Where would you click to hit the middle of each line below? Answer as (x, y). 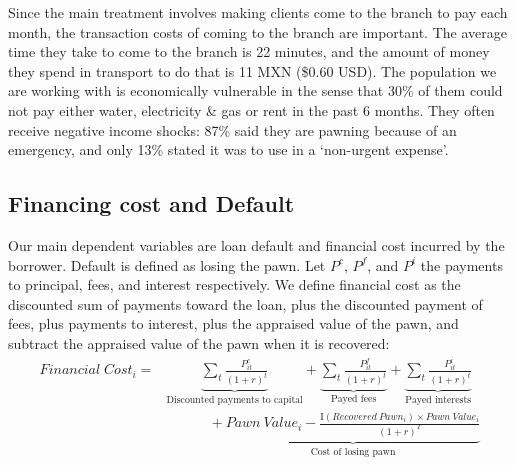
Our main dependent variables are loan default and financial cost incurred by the (256, 244)
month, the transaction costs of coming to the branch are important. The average (257, 31)
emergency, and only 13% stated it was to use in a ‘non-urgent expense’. (228, 149)
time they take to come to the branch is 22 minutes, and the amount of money (249, 51)
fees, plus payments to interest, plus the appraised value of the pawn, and (233, 323)
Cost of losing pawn (353, 451)
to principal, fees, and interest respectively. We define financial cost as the (234, 284)
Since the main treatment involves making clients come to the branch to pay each (258, 12)
